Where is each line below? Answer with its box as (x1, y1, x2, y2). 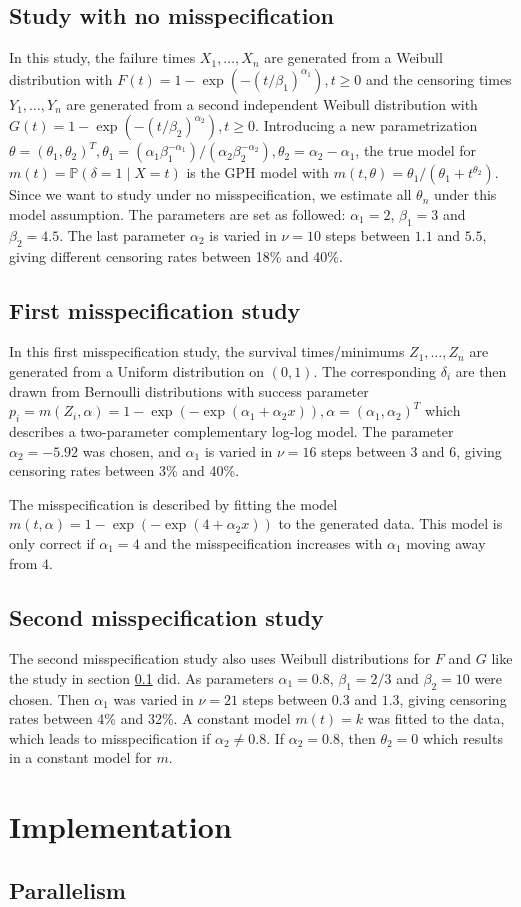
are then (455, 360, 507, 381)
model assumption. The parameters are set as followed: (9, 203, 346, 224)
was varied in (113, 688, 194, 709)
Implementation (9, 806, 232, 847)
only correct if (9, 532, 95, 553)
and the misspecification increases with (144, 532, 383, 553)
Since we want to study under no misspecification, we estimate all (9, 184, 412, 205)
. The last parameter (59, 224, 186, 245)
